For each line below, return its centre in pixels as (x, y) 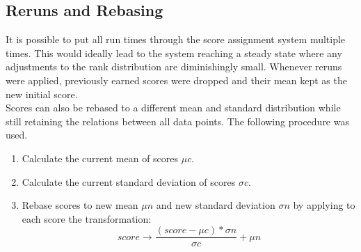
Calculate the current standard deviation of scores (129, 181)
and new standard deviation (216, 205)
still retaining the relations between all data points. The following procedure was (177, 121)
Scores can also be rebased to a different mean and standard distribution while (173, 108)
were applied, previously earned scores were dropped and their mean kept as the (176, 80)
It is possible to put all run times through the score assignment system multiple (176, 39)
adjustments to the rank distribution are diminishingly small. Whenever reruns (174, 66)
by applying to (324, 205)
